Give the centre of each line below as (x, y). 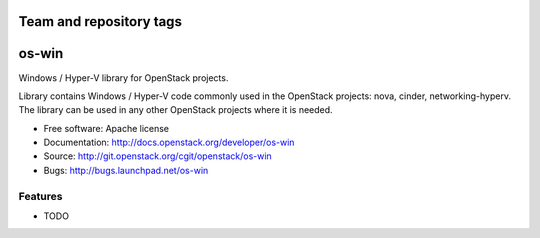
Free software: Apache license (106, 128)
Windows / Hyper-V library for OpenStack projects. (123, 77)
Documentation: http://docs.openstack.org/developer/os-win (169, 142)
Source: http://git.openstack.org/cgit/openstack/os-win (157, 156)
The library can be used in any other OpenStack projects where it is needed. (176, 110)
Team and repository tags (100, 21)
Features (40, 196)
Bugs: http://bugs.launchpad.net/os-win (126, 170)
